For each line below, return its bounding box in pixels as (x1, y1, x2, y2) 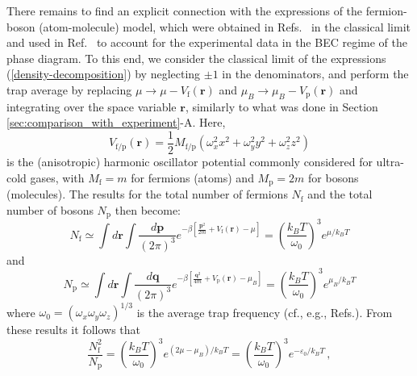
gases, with (30, 169, 85, 186)
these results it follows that (6, 321, 140, 338)
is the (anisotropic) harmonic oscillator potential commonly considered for (6, 153, 373, 170)
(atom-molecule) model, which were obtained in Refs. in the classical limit (39, 18, 411, 35)
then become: (115, 201, 181, 218)
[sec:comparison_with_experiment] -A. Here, (6, 114, 226, 131)
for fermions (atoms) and (131, 169, 254, 186)
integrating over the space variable (6, 98, 177, 115)
